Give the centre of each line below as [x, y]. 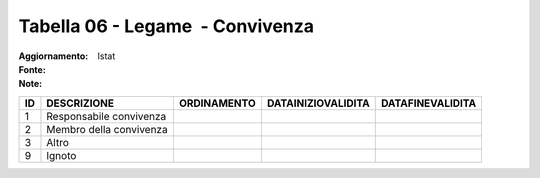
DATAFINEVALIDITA [428, 103]
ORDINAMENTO [217, 103]
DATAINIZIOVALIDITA [318, 103]
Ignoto [61, 155]
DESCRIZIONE [80, 103]
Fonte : [32, 69]
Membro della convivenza [107, 129]
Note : [30, 84]
